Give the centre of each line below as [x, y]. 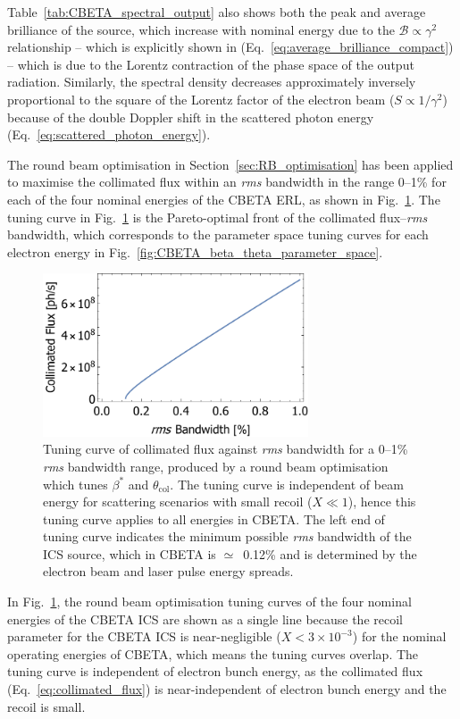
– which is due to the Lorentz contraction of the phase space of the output [211, 64]
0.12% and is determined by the [330, 553]
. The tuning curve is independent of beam [287, 484]
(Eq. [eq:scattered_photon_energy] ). [109, 134]
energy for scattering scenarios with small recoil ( [178, 502]
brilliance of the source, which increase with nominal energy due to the [201, 29]
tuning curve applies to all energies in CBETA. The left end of [214, 518]
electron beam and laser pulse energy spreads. [168, 571]
